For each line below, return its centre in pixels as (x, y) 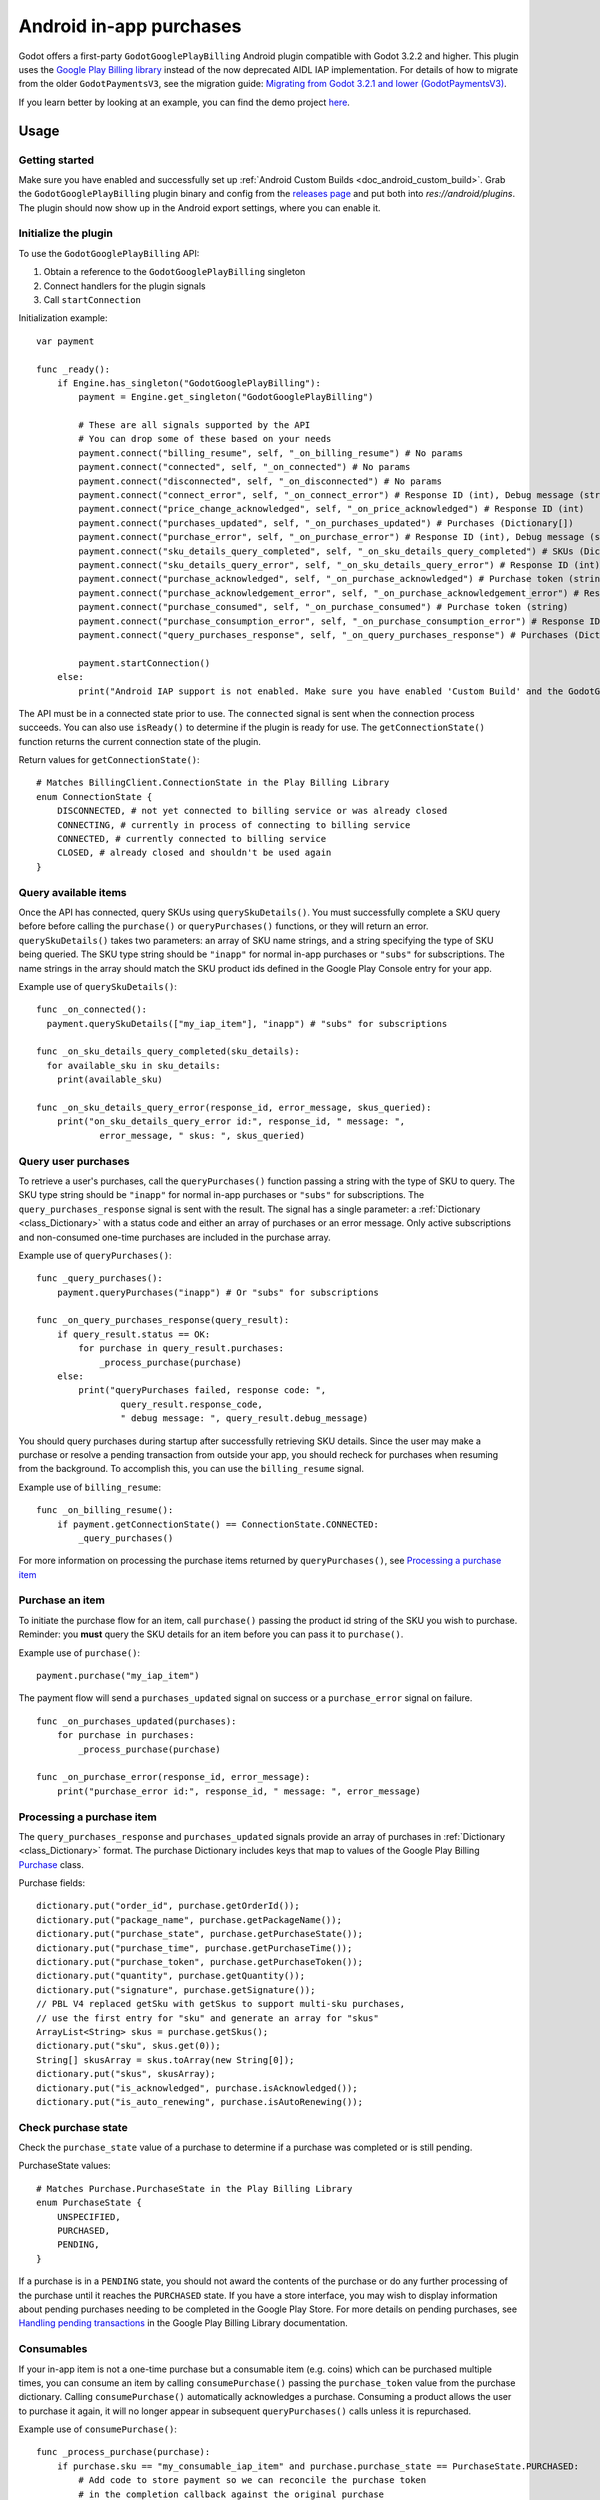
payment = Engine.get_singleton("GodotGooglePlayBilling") (226, 397)
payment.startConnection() (144, 663)
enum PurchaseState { (89, 2203)
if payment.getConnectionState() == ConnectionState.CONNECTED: (217, 1524)
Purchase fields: (52, 1883)
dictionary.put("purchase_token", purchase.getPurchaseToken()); (200, 1962)
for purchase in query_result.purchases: (181, 1348)
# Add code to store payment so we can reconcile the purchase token (252, 2480)
